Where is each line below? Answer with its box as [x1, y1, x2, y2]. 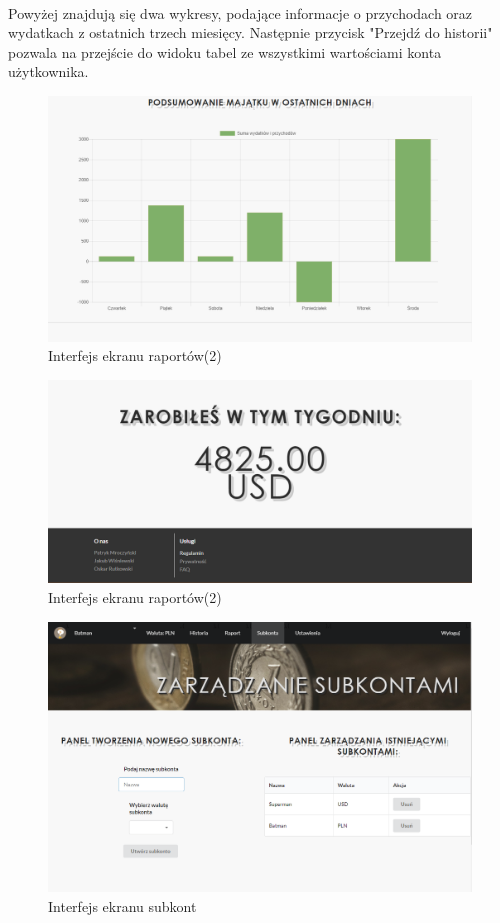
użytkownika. [8, 61, 89, 82]
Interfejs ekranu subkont [48, 895, 197, 916]
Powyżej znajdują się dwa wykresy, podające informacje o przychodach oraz [8, 2, 473, 23]
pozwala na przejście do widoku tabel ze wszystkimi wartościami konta [8, 41, 442, 62]
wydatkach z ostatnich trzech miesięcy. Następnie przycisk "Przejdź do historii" [8, 22, 493, 43]
